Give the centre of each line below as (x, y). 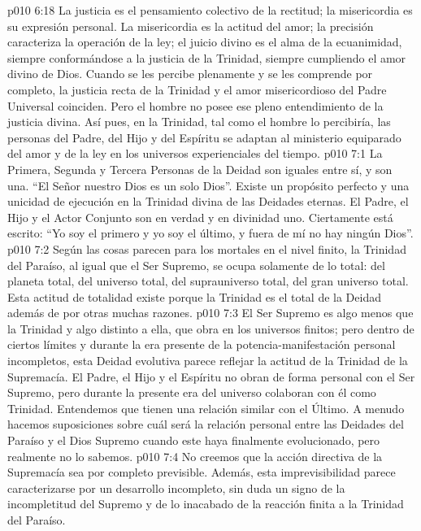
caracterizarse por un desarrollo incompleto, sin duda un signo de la (176, 487)
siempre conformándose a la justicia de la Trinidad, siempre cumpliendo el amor (207, 57)
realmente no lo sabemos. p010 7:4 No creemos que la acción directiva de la (195, 456)
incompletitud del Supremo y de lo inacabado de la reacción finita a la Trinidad (206, 504)
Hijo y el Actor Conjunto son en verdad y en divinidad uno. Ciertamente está (200, 217)
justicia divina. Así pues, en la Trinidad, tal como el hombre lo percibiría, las (199, 122)
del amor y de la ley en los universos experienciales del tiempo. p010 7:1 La (195, 153)
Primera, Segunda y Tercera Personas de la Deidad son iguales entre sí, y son (200, 169)
